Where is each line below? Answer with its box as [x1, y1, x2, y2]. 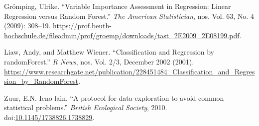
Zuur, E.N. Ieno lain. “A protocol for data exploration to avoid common [4, 92, 224, 103]
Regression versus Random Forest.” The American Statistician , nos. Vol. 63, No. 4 [4, 10, 254, 21]
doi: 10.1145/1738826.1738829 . [4, 112, 95, 122]
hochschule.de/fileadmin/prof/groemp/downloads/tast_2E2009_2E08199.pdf [4, 30, 240, 40]
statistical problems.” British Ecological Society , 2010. [4, 102, 167, 113]
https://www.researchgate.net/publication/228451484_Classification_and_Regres [4, 66, 255, 76]
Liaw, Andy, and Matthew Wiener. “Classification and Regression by [4, 47, 214, 57]
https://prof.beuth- [53, 20, 112, 31]
